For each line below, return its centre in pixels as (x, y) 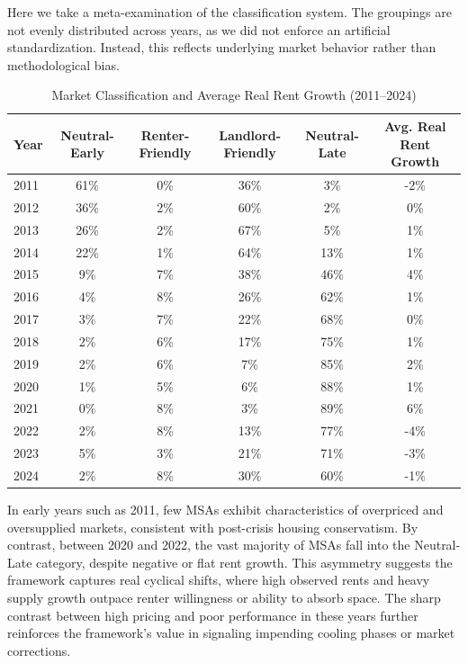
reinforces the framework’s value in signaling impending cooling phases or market (231, 633)
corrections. (39, 650)
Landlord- (250, 134)
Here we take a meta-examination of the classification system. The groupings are (229, 12)
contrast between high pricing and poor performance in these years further (213, 615)
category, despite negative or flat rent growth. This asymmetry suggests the (244, 562)
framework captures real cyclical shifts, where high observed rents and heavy (219, 580)
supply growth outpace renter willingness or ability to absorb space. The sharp (224, 598)
